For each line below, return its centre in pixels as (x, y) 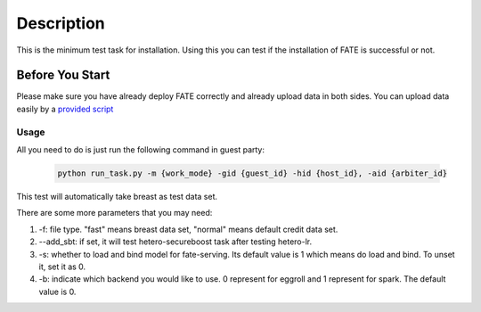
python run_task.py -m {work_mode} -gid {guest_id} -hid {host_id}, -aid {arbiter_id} (253, 173)
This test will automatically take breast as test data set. (117, 196)
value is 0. (57, 291)
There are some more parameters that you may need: (114, 213)
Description (61, 23)
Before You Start (63, 75)
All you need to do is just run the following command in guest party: (141, 149)
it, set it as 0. (62, 267)
